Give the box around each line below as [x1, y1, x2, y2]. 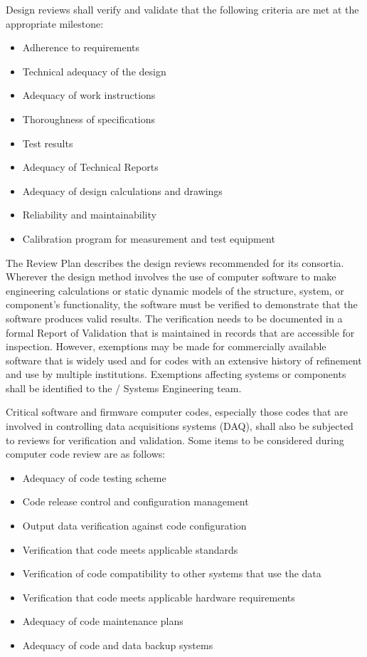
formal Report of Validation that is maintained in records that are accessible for [6, 325, 355, 340]
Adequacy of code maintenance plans [22, 614, 183, 629]
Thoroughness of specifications [22, 111, 156, 126]
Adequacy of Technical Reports [22, 159, 159, 174]
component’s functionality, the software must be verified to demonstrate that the [6, 297, 358, 312]
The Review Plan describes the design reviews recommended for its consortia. [6, 255, 344, 270]
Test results [22, 135, 73, 150]
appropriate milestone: [6, 16, 104, 31]
